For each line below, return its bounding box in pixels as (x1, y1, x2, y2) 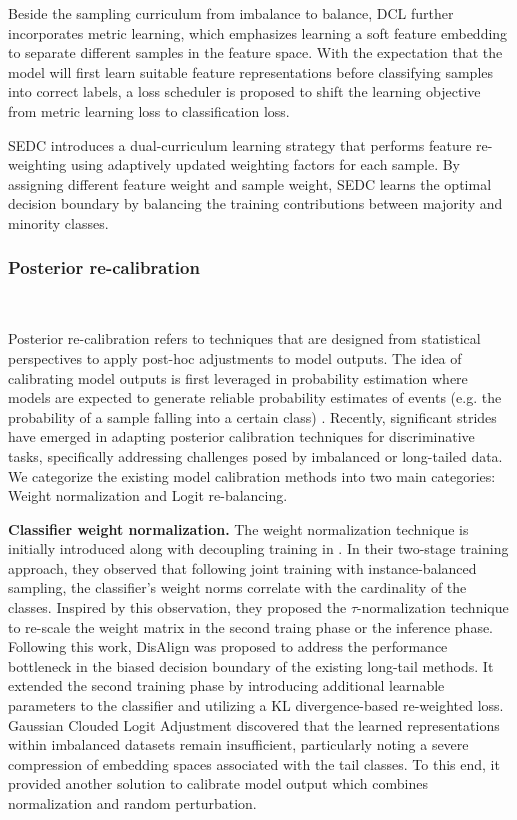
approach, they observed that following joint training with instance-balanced (8, 557, 477, 578)
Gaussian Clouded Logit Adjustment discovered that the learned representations (8, 714, 500, 735)
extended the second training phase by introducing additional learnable (8, 675, 445, 696)
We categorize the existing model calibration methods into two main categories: (8, 465, 496, 486)
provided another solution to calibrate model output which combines (8, 773, 428, 794)
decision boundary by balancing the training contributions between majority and (8, 193, 503, 214)
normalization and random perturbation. (8, 793, 257, 813)
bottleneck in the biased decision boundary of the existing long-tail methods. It (8, 655, 494, 676)
